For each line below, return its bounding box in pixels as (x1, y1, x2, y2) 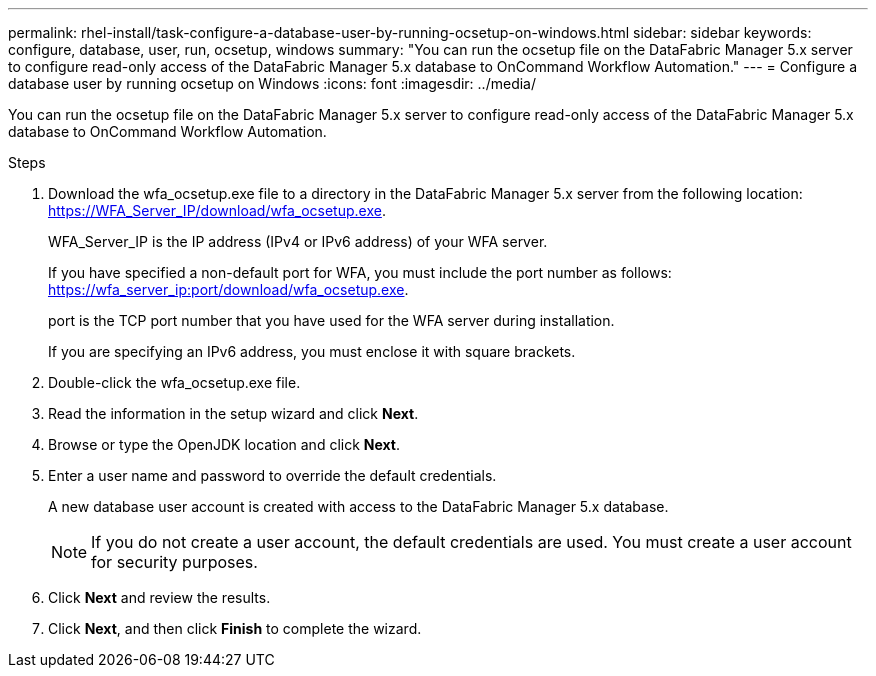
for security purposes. (91, 552, 258, 572)
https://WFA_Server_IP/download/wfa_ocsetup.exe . (48, 202, 386, 219)
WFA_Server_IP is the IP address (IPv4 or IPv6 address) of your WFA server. (48, 233, 548, 250)
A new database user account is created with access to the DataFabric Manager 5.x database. (48, 498, 669, 515)
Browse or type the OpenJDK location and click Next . (48, 436, 401, 453)
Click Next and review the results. (48, 589, 271, 606)
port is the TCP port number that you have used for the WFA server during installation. (48, 312, 615, 329)
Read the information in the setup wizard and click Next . (48, 405, 419, 422)
